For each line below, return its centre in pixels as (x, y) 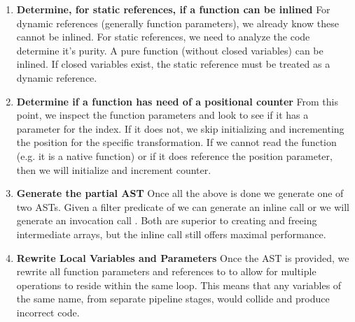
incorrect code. (48, 312)
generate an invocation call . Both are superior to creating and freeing (167, 220)
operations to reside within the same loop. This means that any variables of (179, 285)
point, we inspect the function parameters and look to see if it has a (162, 115)
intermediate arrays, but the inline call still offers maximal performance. (171, 234)
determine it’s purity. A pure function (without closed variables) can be (170, 50)
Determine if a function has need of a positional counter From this (177, 101)
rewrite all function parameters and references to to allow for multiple (166, 271)
